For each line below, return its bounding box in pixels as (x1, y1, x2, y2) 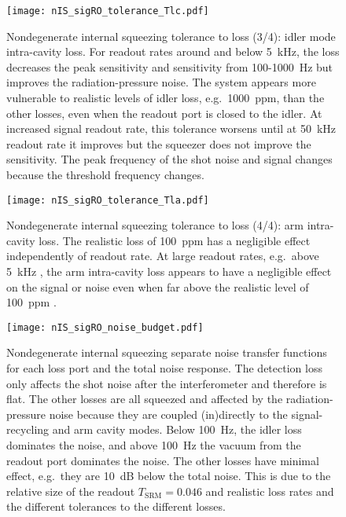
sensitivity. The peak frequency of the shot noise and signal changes (6, 151, 333, 167)
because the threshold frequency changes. (6, 167, 204, 182)
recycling (6, 421, 50, 438)
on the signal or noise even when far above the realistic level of (6, 278, 309, 295)
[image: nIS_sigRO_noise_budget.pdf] (6, 321, 204, 333)
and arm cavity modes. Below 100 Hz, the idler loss (52, 421, 302, 438)
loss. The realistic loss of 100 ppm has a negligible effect (39, 232, 311, 248)
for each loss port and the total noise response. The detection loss (6, 360, 322, 376)
